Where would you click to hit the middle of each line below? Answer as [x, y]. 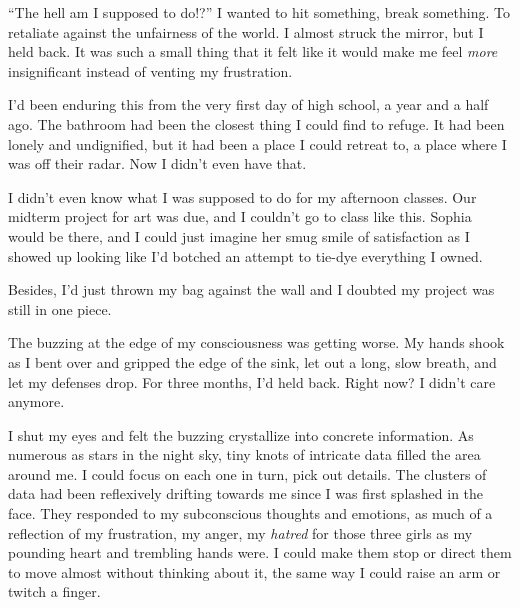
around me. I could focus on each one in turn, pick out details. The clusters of [247, 473]
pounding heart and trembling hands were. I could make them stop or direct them [260, 552]
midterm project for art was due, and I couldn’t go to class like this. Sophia [240, 216]
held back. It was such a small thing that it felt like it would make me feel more [253, 51]
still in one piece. [60, 308]
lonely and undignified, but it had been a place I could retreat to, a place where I [257, 143]
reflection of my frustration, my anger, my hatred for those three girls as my [240, 532]
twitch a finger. [54, 591]
